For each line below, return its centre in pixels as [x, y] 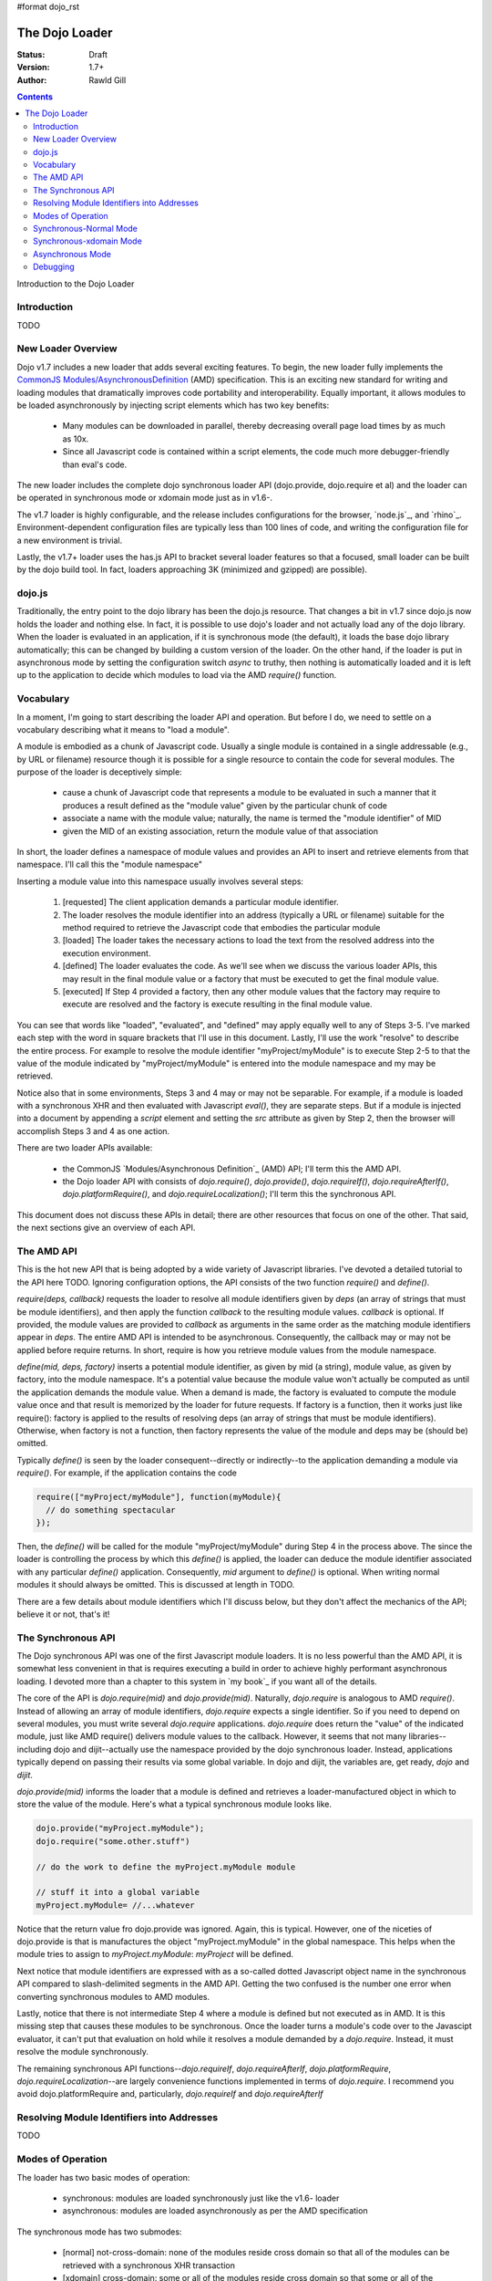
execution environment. [107, 953]
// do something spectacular [111, 1510]
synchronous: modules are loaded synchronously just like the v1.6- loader [201, 2198]
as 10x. [76, 439]
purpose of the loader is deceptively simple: [99, 772]
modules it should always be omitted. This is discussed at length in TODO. [156, 1585]
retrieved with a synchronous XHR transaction [149, 2265]
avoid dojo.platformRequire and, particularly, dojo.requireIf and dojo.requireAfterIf [170, 2094]
